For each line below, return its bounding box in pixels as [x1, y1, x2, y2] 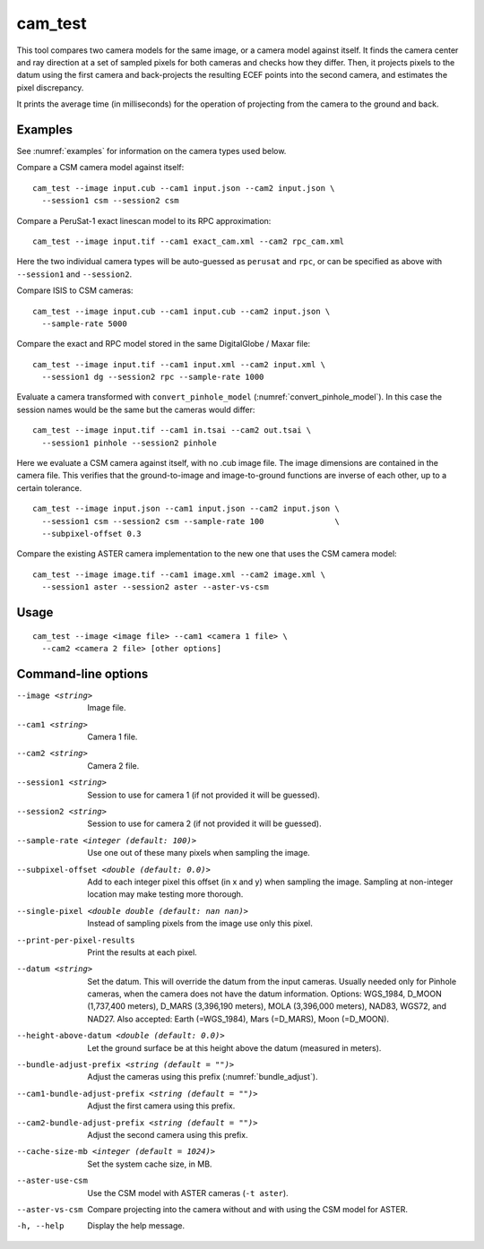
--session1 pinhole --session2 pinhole [41, 437, 217, 448]
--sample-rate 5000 [41, 318, 127, 329]
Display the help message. [87, 1220, 186, 1231]
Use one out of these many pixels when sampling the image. [87, 848, 311, 858]
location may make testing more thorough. [87, 889, 244, 900]
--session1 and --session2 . [16, 269, 133, 280]
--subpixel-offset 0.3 [41, 529, 142, 538]
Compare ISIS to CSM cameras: [16, 285, 134, 296]
